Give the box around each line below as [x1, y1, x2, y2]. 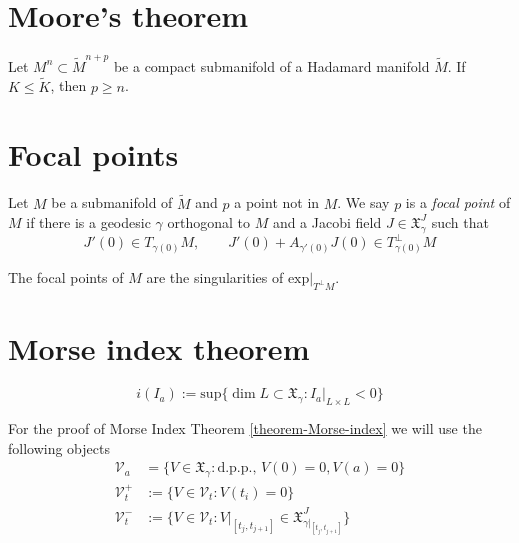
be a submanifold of [51, 192, 173, 213]
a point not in [234, 192, 320, 213]
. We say [337, 192, 390, 213]
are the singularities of [146, 267, 284, 288]
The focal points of [8, 267, 124, 288]
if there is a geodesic [26, 212, 151, 233]
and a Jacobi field [272, 212, 382, 233]
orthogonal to [167, 212, 250, 233]
